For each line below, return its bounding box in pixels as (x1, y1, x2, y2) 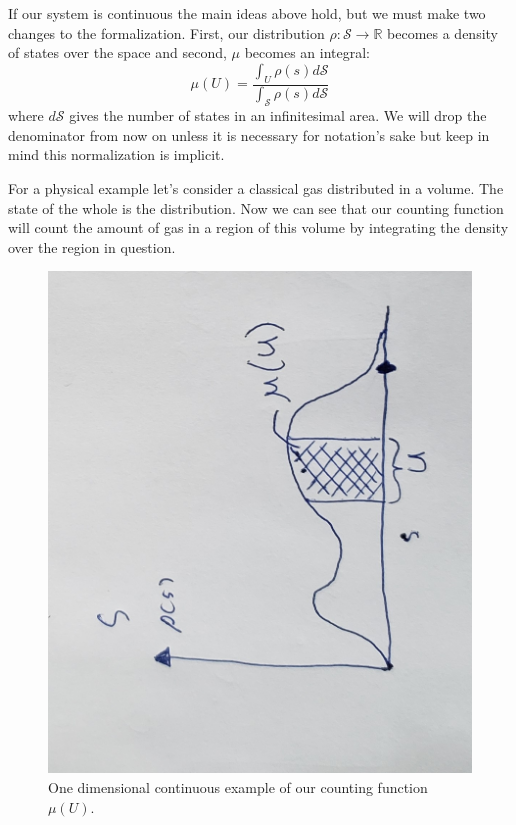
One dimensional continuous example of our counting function (48, 776, 428, 797)
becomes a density (387, 22, 499, 43)
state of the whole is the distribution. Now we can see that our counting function (8, 197, 504, 218)
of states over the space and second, (8, 42, 227, 63)
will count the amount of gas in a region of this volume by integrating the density (8, 217, 509, 238)
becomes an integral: (244, 42, 370, 63)
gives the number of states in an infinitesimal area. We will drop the (69, 105, 487, 126)
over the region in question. (8, 236, 176, 257)
